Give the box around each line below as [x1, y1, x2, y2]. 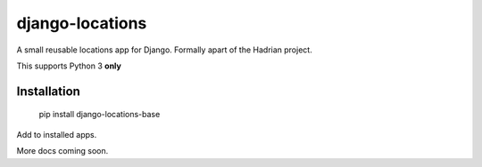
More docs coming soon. [16, 146, 109, 156]
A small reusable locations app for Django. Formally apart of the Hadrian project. [16, 44, 312, 55]
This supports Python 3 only [16, 60, 122, 71]
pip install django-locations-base [38, 109, 161, 120]
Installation [16, 83, 80, 99]
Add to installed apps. [16, 129, 97, 139]
